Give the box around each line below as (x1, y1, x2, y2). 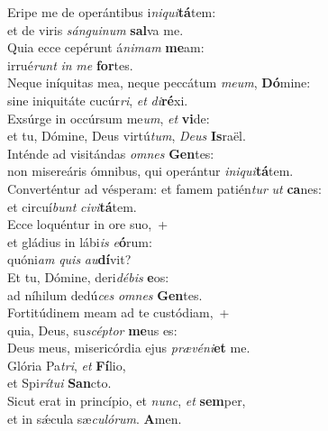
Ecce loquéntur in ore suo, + (7, 215, 169, 234)
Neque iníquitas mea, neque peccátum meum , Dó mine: (7, 73, 311, 92)
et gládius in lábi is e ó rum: (7, 232, 152, 251)
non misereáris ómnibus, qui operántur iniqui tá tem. (7, 161, 294, 180)
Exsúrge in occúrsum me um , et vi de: (7, 108, 210, 127)
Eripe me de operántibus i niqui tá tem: (7, 3, 216, 21)
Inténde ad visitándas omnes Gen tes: (7, 143, 214, 162)
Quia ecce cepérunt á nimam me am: (7, 38, 205, 57)
